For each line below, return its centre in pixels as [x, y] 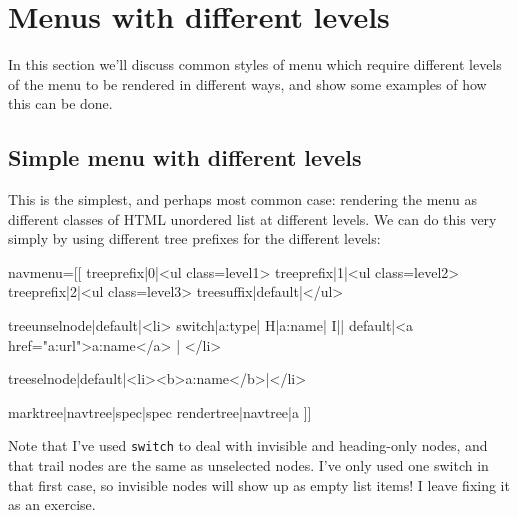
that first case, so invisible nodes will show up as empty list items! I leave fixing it [259, 484]
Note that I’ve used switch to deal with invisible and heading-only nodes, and [248, 445]
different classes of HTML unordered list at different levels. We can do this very [252, 218]
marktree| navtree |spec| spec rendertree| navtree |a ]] [160, 411]
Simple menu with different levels [185, 157]
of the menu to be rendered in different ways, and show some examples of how [247, 83]
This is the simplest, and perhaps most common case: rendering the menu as [242, 199]
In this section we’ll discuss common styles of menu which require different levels [255, 64]
